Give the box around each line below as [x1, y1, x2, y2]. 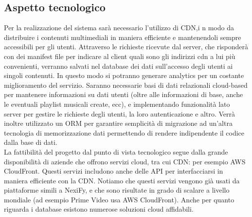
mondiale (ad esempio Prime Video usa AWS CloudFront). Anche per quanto [4, 194, 234, 204]
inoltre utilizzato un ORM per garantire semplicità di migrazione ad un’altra [4, 118, 233, 128]
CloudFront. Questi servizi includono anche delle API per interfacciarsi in [4, 166, 223, 176]
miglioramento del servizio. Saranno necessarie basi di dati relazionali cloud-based [4, 79, 248, 90]
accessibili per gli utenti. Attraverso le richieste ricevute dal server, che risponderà [4, 41, 249, 52]
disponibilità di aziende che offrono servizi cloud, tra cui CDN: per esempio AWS [4, 156, 246, 166]
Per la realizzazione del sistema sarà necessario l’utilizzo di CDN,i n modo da [4, 22, 234, 33]
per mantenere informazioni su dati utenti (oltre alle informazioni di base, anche [4, 89, 243, 99]
